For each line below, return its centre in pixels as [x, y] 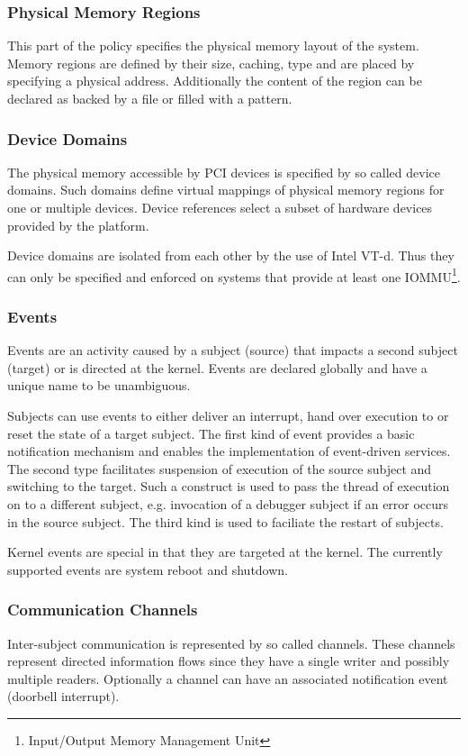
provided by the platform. [78, 225]
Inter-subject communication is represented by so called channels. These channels [231, 643]
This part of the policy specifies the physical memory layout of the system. [213, 46]
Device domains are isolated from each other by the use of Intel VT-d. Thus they [231, 255]
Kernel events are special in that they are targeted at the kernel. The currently [225, 552]
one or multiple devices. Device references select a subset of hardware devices [220, 207]
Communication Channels [103, 610]
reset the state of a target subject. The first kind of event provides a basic [211, 433]
